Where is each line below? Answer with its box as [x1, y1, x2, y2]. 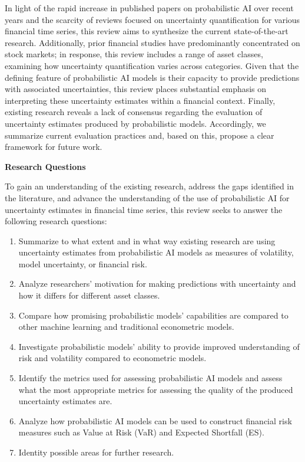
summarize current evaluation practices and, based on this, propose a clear [5, 129, 274, 141]
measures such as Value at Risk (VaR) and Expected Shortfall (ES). [18, 426, 264, 438]
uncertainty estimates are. [18, 395, 112, 407]
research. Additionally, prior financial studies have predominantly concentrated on [5, 36, 300, 48]
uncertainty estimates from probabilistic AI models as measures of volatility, [18, 246, 294, 258]
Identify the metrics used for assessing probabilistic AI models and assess [18, 372, 283, 384]
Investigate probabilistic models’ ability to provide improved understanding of [18, 340, 300, 352]
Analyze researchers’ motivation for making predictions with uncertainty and [18, 277, 296, 290]
